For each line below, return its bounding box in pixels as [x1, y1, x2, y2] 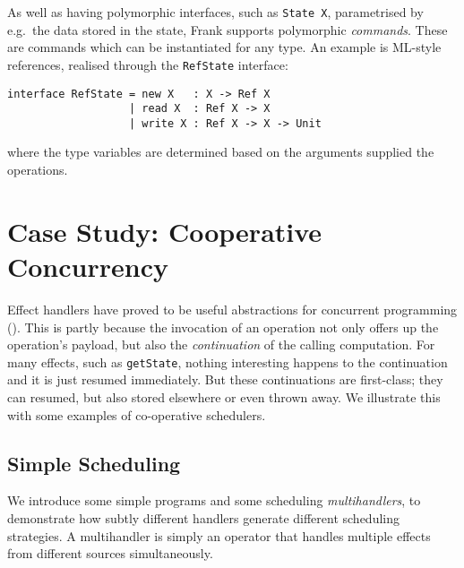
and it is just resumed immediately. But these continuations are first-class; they [7, 370, 443, 389]
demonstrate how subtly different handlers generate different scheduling [7, 508, 400, 527]
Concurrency [7, 248, 168, 285]
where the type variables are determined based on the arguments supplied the [7, 142, 434, 161]
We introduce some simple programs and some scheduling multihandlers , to [7, 491, 421, 510]
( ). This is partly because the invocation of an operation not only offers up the [7, 317, 439, 336]
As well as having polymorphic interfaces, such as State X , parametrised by [7, 3, 424, 21]
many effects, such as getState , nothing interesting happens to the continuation [7, 352, 448, 371]
